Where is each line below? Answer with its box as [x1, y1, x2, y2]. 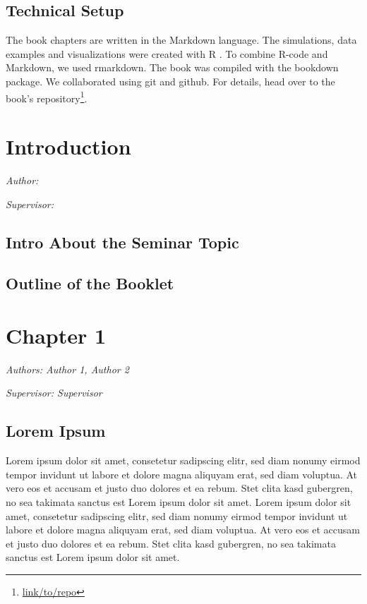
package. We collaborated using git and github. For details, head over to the [6, 73, 335, 88]
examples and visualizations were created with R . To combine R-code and [6, 46, 328, 61]
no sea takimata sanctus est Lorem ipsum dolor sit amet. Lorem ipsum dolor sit [6, 495, 351, 509]
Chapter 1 [6, 320, 107, 349]
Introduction [6, 132, 131, 161]
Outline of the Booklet [6, 272, 174, 294]
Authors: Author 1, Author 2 [6, 361, 129, 376]
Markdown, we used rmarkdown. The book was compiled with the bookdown [6, 60, 339, 75]
